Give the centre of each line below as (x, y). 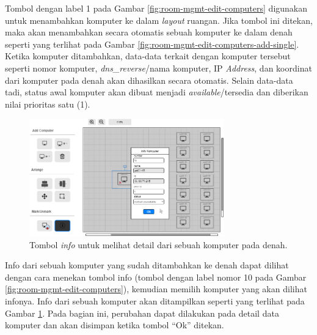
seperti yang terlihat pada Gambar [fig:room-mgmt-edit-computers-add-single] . (152, 44)
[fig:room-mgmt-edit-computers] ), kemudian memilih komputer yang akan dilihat (156, 289)
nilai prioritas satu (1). (48, 104)
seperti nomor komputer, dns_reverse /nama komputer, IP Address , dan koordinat (158, 68)
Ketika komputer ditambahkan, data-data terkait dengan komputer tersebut (148, 56)
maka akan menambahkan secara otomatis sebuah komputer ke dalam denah (149, 32)
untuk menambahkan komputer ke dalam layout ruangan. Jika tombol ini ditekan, (159, 20)
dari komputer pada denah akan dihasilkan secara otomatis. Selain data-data (149, 80)
